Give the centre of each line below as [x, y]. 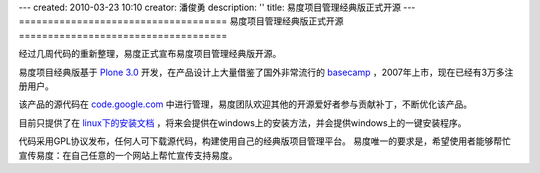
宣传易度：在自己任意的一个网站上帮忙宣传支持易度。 [128, 155]
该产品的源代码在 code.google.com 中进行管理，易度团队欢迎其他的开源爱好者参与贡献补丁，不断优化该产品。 [245, 104]
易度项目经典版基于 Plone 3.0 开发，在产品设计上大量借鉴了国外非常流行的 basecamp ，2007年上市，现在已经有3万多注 [266, 72]
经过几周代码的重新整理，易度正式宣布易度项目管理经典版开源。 [150, 54]
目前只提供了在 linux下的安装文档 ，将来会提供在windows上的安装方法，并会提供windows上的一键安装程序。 [242, 122]
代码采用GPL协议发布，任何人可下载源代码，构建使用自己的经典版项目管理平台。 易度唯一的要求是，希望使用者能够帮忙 [265, 141]
